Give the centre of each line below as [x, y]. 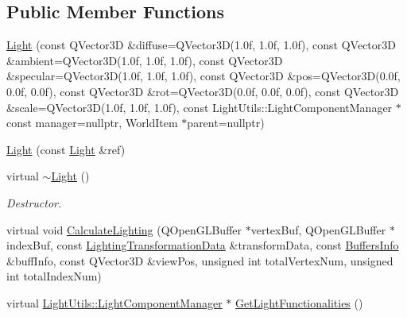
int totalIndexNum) [54, 276]
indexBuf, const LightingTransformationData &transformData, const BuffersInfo [203, 245]
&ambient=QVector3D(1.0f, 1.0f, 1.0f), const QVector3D [145, 60]
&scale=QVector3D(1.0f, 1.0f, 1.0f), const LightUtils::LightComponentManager [200, 107]
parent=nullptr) [226, 123]
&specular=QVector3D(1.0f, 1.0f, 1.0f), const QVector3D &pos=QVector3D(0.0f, [203, 76]
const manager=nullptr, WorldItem [92, 123]
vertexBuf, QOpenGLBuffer [318, 229]
